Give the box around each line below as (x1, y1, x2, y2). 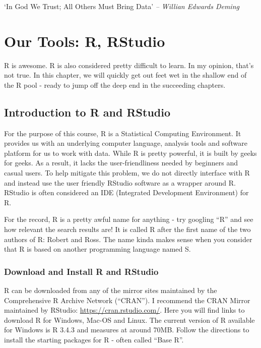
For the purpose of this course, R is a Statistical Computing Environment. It (4, 128, 241, 138)
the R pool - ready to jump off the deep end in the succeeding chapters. (4, 79, 226, 90)
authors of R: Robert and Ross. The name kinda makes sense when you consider (4, 234, 252, 244)
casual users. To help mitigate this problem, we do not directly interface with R (4, 167, 250, 178)
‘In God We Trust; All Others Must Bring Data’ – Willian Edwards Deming (4, 1, 239, 11)
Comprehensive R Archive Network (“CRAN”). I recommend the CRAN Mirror (4, 295, 250, 305)
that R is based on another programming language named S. (4, 244, 191, 254)
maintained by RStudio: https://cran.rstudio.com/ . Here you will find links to (4, 305, 245, 315)
